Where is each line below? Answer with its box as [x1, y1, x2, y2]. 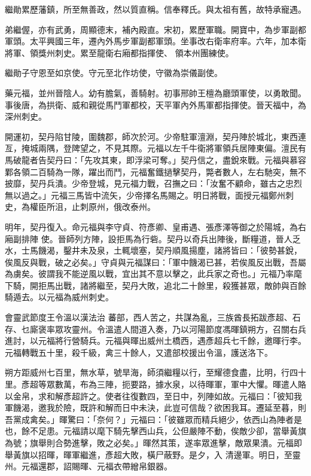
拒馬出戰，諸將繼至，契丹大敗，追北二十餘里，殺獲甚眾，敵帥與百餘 [38, 279, 306, 291]
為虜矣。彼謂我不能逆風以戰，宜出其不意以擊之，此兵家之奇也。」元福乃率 [5, 267, 294, 280]
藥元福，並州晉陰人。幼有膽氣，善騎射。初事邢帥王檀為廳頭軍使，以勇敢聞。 [5, 86, 306, 99]
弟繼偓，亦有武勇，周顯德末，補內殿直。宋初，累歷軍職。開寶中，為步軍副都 [5, 23, 306, 35]
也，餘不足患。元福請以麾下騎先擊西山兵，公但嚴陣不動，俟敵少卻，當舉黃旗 [5, 425, 306, 437]
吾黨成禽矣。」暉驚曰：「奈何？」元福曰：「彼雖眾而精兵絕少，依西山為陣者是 [5, 413, 302, 425]
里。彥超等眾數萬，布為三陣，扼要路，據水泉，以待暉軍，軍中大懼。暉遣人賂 [5, 378, 306, 390]
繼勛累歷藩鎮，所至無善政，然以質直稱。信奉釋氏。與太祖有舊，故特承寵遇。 [5, 3, 306, 15]
